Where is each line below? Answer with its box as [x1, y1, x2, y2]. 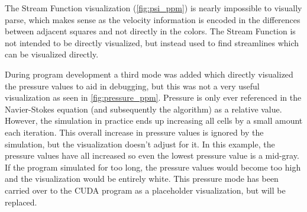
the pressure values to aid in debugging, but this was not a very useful [5, 79, 260, 92]
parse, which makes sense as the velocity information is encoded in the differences [5, 13, 300, 25]
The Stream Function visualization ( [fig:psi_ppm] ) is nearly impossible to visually [5, 2, 302, 14]
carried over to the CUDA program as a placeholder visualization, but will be [5, 184, 286, 196]
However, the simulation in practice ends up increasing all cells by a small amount [5, 114, 303, 127]
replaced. [5, 195, 37, 208]
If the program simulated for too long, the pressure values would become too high [5, 160, 301, 173]
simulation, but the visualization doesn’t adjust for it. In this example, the [5, 137, 275, 150]
